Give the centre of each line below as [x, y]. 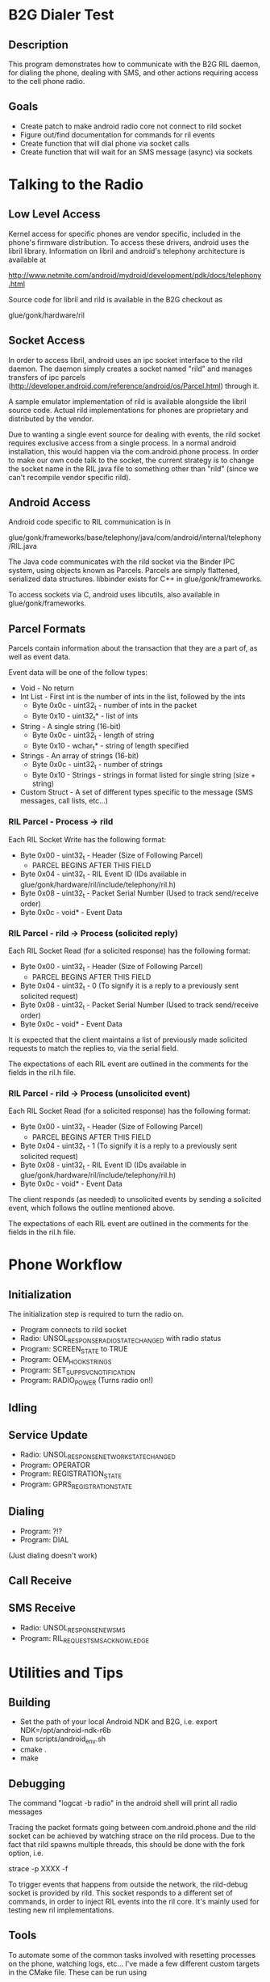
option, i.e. [26, 1853]
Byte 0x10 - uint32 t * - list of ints [85, 717]
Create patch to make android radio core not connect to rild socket [131, 126]
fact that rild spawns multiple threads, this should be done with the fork [127, 1845]
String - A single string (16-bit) [71, 726]
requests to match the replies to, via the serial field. [93, 1048]
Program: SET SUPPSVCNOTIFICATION [77, 1371]
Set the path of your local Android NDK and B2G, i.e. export [118, 1722]
